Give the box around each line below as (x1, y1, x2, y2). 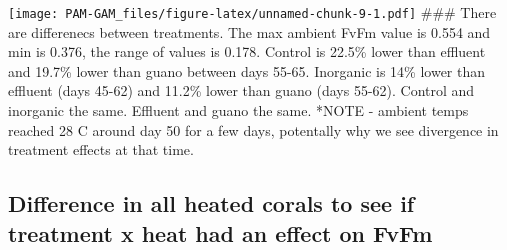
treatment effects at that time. (8, 139, 194, 160)
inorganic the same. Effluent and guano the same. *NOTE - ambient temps (8, 100, 469, 121)
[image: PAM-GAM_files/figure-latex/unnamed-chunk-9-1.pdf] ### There (8, 2, 497, 22)
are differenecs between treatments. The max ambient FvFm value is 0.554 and (8, 21, 491, 42)
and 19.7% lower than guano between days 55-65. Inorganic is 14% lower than (8, 60, 486, 81)
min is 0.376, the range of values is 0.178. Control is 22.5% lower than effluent (8, 41, 486, 62)
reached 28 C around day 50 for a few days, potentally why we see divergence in (8, 119, 499, 140)
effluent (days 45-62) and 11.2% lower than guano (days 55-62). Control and (8, 80, 475, 101)
